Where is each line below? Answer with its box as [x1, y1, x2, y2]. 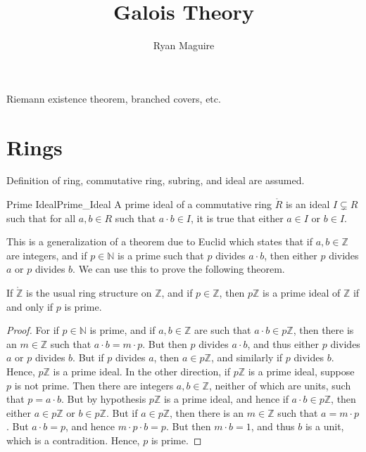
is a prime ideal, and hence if [163, 392, 289, 406]
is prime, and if [89, 323, 156, 337]
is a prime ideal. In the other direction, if [53, 363, 230, 378]
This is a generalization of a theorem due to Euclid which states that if [6, 234, 313, 249]
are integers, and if [6, 247, 87, 262]
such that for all [6, 210, 76, 225]
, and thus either [247, 336, 320, 351]
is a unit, [305, 419, 344, 434]
